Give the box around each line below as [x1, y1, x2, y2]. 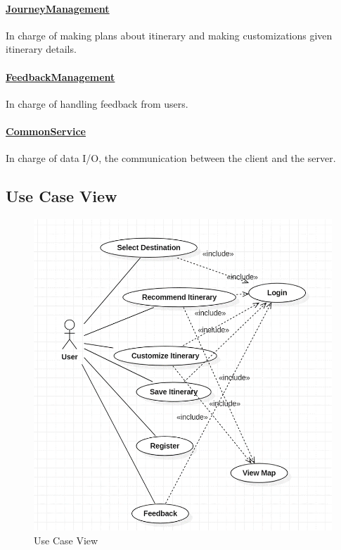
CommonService [6, 123, 86, 138]
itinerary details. [6, 42, 77, 56]
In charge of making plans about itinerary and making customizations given [6, 27, 333, 42]
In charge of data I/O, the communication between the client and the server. [6, 151, 336, 165]
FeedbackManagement [6, 69, 115, 84]
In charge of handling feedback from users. [6, 96, 188, 111]
